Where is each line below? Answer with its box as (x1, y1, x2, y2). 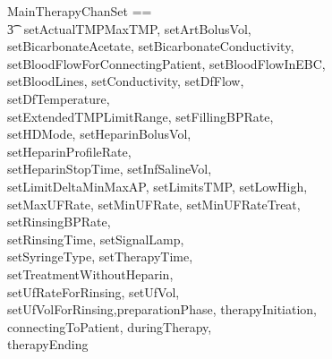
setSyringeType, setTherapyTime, (7, 247, 193, 266)
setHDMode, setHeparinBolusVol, (7, 124, 192, 143)
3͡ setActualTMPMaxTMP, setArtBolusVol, (7, 19, 251, 38)
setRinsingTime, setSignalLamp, (7, 229, 184, 248)
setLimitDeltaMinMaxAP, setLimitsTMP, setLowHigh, (7, 176, 308, 195)
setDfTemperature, (7, 89, 110, 107)
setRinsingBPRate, (7, 212, 111, 231)
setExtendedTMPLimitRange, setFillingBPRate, (7, 107, 274, 125)
